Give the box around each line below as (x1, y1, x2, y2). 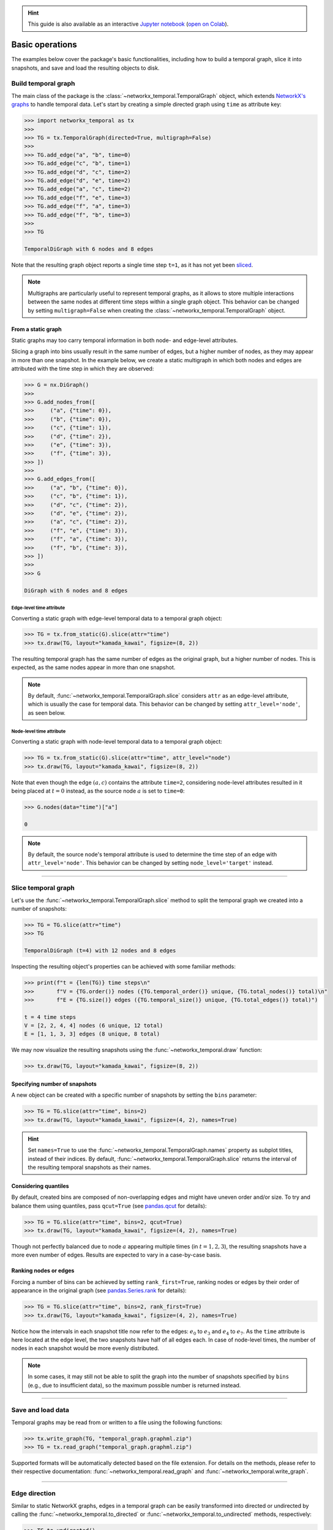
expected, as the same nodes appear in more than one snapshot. (11, 664, 176, 671)
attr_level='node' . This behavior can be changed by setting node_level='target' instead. (28, 859, 274, 867)
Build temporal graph (11, 80, 75, 88)
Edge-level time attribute (11, 605, 65, 611)
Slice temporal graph (11, 884, 75, 892)
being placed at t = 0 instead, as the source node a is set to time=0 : (11, 787, 185, 794)
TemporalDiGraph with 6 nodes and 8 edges (24, 245, 154, 253)
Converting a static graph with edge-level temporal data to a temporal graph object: (11, 614, 223, 622)
